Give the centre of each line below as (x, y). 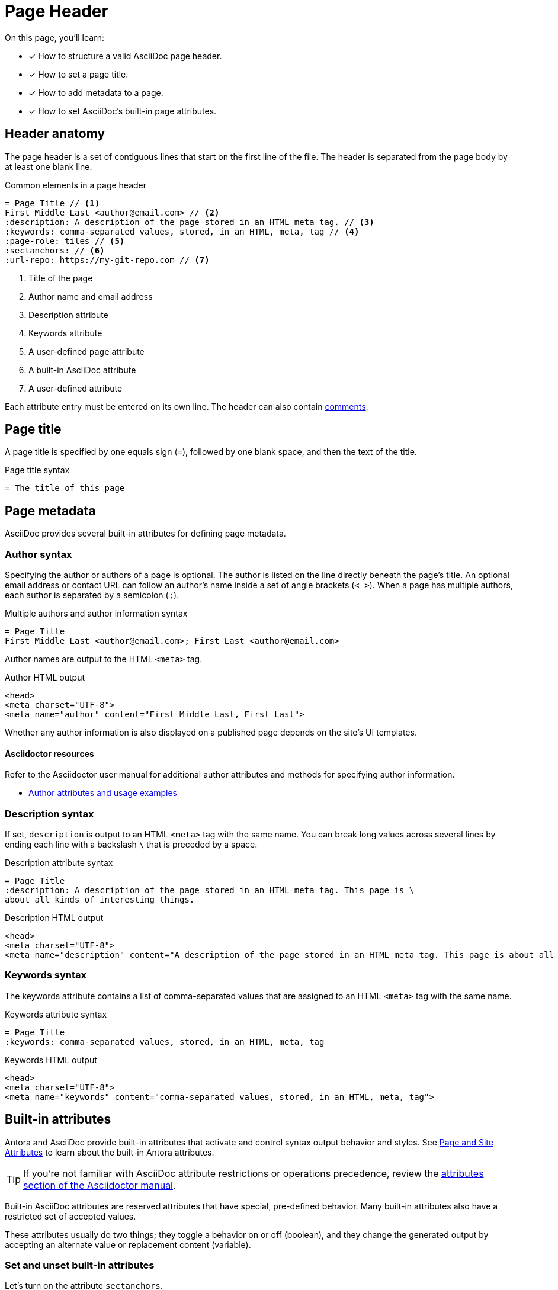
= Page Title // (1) (52, 203)
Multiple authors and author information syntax (96, 614)
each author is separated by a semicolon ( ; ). (92, 595)
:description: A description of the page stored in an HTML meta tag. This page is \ (210, 890)
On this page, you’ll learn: (54, 37)
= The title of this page (65, 488)
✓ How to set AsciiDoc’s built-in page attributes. (123, 111)
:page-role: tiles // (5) (65, 241)
